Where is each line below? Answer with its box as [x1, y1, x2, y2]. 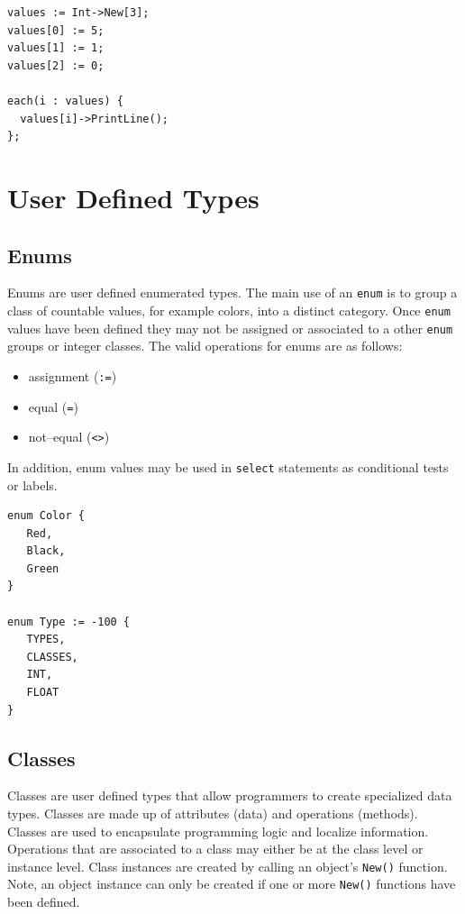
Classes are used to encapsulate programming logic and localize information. [7, 821, 429, 840]
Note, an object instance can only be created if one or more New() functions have [7, 874, 456, 893]
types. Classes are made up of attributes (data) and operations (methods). [7, 804, 418, 823]
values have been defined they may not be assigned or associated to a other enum [7, 318, 453, 337]
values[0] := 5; [7, 23, 105, 37]
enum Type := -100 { [7, 615, 131, 628]
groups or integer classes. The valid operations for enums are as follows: [7, 336, 403, 355]
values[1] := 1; [7, 41, 105, 55]
